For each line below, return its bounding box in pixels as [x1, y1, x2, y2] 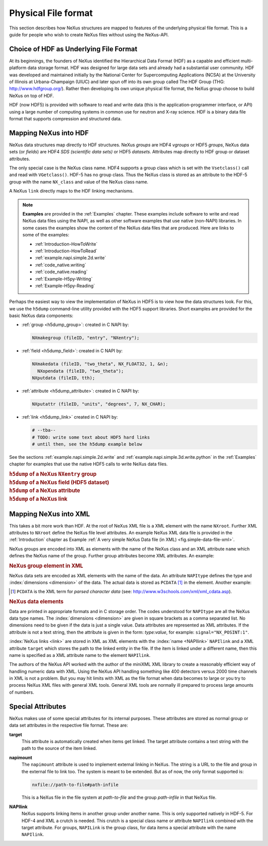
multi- [241, 58, 253, 64]
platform [9, 65, 27, 71]
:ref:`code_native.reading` [35, 269, 88, 275]
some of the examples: [22, 232, 69, 238]
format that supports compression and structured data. [9, 115, 122, 121]
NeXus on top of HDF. [9, 93, 54, 99]
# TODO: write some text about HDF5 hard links [32, 434, 150, 440]
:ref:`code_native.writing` [35, 262, 86, 268]
